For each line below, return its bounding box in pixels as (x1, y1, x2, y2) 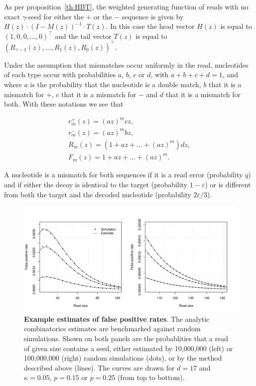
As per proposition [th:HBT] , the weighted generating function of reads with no (4, 1, 249, 11)
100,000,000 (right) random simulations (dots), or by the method (24, 353, 222, 363)
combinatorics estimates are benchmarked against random (24, 323, 201, 334)
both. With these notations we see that (4, 99, 124, 109)
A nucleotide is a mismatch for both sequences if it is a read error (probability (4, 169, 243, 180)
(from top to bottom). (117, 372, 185, 383)
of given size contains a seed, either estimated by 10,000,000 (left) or (24, 343, 233, 353)
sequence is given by (122, 11, 184, 21)
